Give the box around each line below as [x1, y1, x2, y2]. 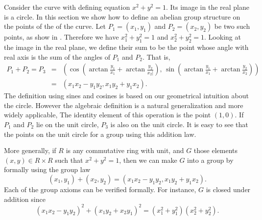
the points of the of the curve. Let [4, 21, 106, 31]
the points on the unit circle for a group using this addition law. [4, 129, 196, 139]
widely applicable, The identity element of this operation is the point [4, 110, 211, 120]
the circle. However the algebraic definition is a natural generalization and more [4, 100, 243, 110]
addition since [4, 194, 46, 204]
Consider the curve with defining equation [4, 2, 130, 12]
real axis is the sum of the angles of [4, 51, 110, 62]
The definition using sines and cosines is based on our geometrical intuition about [4, 90, 249, 101]
